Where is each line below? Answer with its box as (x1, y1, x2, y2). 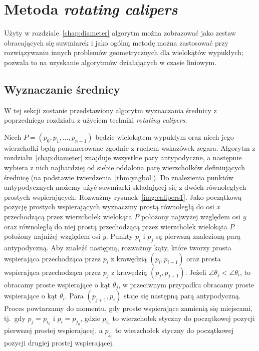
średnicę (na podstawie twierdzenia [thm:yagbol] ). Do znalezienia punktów (4, 172, 233, 182)
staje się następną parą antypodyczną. (123, 290, 241, 301)
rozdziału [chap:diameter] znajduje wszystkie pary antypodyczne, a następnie (4, 152, 242, 163)
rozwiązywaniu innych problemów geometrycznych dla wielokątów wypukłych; (4, 47, 243, 58)
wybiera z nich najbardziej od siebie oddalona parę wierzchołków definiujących (4, 162, 245, 173)
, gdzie (80, 312, 100, 323)
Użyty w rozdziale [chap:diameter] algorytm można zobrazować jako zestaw (4, 28, 236, 38)
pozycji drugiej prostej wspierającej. (4, 337, 114, 348)
